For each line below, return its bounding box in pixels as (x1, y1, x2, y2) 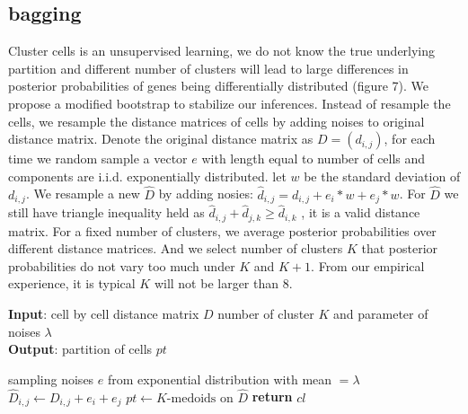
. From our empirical (311, 256, 425, 275)
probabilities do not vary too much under (8, 256, 235, 275)
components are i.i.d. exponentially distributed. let (8, 166, 287, 185)
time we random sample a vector (8, 149, 188, 168)
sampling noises (8, 369, 94, 388)
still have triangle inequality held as (8, 203, 205, 222)
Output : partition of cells (8, 339, 153, 358)
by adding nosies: (158, 184, 253, 203)
